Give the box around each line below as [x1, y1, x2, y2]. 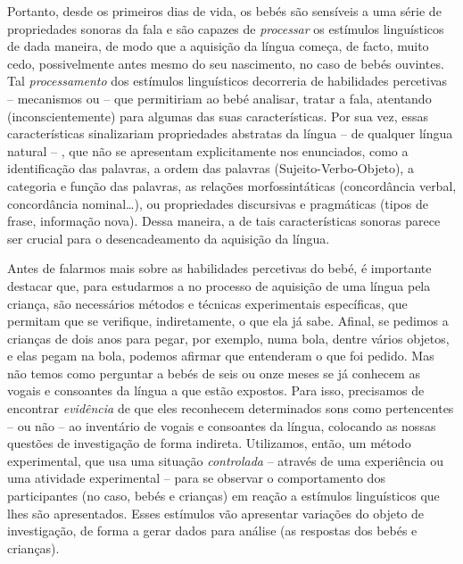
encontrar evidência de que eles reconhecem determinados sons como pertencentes [7, 399, 454, 418]
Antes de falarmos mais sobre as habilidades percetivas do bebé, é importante [7, 259, 432, 278]
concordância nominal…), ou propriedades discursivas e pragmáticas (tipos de [7, 194, 429, 212]
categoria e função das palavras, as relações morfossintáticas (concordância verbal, [7, 176, 457, 195]
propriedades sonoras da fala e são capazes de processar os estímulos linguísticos [7, 19, 444, 37]
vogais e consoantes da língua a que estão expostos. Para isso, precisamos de [7, 381, 425, 400]
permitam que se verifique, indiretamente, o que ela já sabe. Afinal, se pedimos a [7, 311, 449, 330]
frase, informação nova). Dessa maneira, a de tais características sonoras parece [7, 211, 441, 230]
